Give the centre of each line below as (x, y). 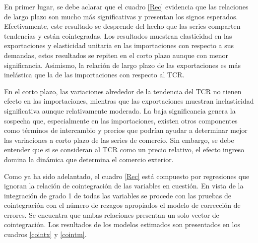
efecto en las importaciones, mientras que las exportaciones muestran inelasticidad (129, 101)
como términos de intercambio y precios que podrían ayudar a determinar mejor (126, 130)
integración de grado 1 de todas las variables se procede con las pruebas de (118, 195)
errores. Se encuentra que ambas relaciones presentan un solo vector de (112, 214)
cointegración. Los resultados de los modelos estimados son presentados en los (122, 224)
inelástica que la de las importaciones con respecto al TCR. (94, 75)
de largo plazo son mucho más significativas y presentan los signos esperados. (121, 16)
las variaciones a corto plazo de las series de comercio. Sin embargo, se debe (119, 140)
